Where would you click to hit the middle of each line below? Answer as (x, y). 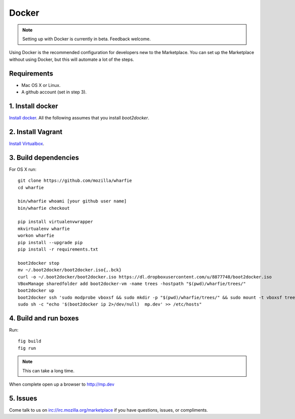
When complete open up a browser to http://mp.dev (62, 384)
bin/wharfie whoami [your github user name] (73, 201)
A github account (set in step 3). (54, 92)
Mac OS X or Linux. (41, 85)
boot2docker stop (39, 263)
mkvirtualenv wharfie (44, 229)
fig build (29, 341)
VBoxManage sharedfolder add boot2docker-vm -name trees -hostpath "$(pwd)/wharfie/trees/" (132, 283)
